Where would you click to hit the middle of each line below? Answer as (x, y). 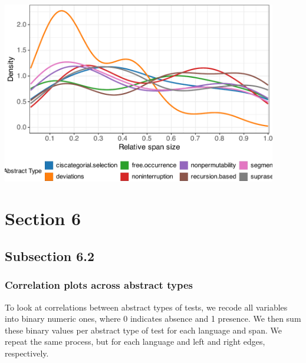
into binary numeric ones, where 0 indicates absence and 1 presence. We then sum (153, 319)
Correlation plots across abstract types (99, 285)
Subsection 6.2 (50, 255)
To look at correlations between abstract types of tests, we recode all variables (146, 307)
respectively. (27, 353)
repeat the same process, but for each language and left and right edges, (135, 341)
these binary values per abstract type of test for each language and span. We (143, 330)
